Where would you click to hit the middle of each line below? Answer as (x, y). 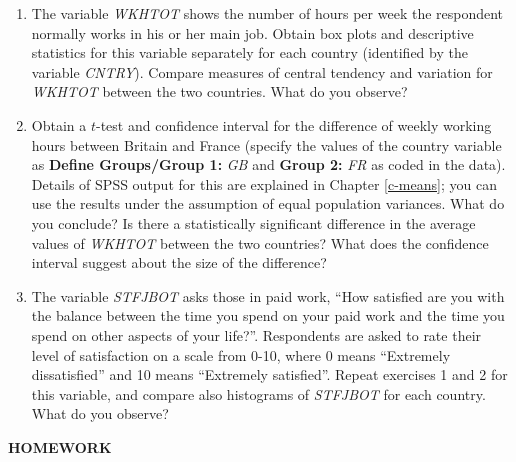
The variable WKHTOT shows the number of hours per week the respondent (267, 13)
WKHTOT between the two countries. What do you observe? (219, 91)
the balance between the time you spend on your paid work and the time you (268, 315)
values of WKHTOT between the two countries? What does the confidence (260, 242)
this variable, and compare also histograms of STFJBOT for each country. (258, 393)
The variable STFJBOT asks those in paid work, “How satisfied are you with (268, 295)
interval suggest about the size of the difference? (179, 262)
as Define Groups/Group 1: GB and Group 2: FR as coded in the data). (268, 164)
